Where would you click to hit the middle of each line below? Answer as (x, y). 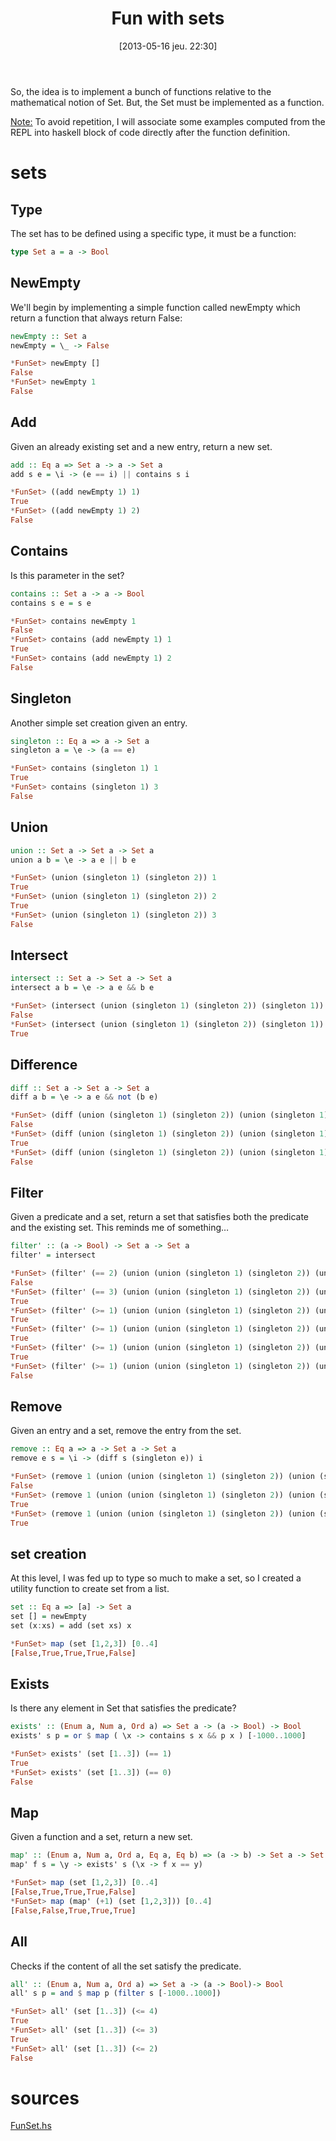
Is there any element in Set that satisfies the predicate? (123, 1708)
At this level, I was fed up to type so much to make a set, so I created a (156, 1578)
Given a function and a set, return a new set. (101, 1837)
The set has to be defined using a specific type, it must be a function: (153, 233)
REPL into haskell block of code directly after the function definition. (150, 132)
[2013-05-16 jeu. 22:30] (168, 46)
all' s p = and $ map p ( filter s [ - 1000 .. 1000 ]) (116, 1993)
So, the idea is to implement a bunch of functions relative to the (141, 91)
